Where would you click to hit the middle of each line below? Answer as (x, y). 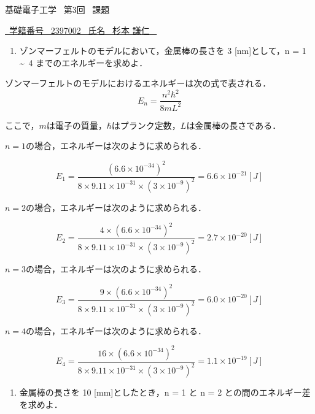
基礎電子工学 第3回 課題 (57, 9)
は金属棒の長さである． (234, 125)
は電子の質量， (76, 125)
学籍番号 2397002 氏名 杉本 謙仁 (79, 30)
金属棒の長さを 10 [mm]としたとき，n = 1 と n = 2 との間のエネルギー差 (165, 392)
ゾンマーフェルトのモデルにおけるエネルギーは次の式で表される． (138, 83)
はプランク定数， (146, 125)
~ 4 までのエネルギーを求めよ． (84, 62)
